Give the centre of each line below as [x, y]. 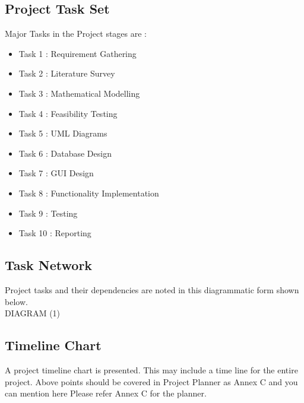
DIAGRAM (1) [33, 313]
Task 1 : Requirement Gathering [77, 53]
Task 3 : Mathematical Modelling [79, 93]
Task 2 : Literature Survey [67, 73]
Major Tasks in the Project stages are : [76, 34]
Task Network [49, 265]
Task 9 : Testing [48, 213]
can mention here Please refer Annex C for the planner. [106, 393]
